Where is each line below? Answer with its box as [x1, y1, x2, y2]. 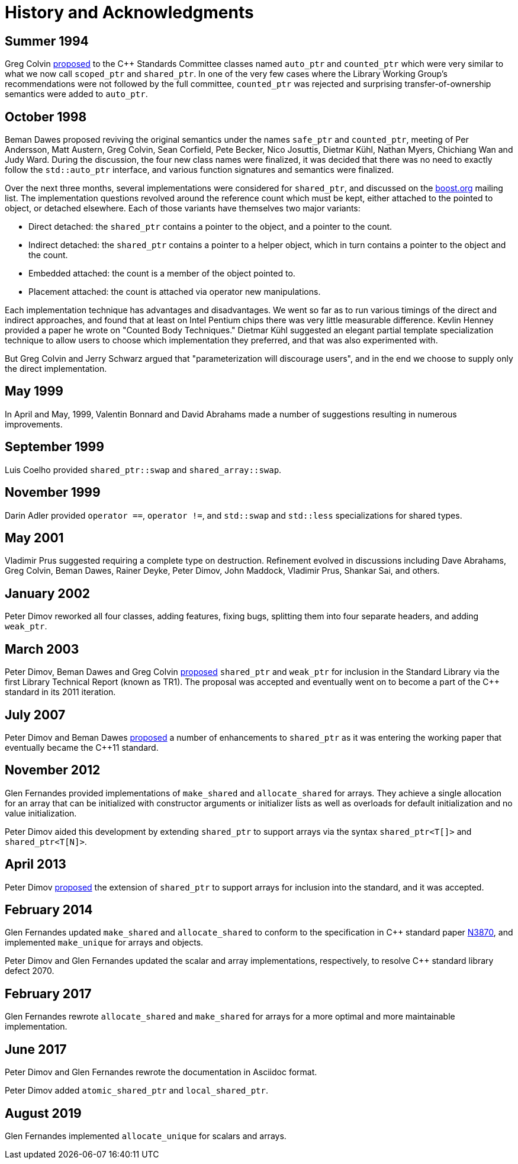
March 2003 [5, 641, 79, 657]
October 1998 [5, 109, 87, 124]
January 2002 [5, 586, 91, 601]
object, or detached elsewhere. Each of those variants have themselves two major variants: [5, 203, 361, 214]
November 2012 [5, 763, 101, 778]
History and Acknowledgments [5, 2, 254, 22]
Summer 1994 [5, 33, 89, 49]
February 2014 [5, 902, 93, 918]
